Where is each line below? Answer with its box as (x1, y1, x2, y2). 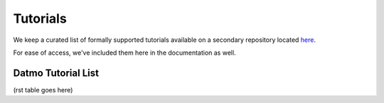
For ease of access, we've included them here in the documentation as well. (13, 48, 236, 57)
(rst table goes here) (13, 85, 73, 94)
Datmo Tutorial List (13, 67, 100, 79)
